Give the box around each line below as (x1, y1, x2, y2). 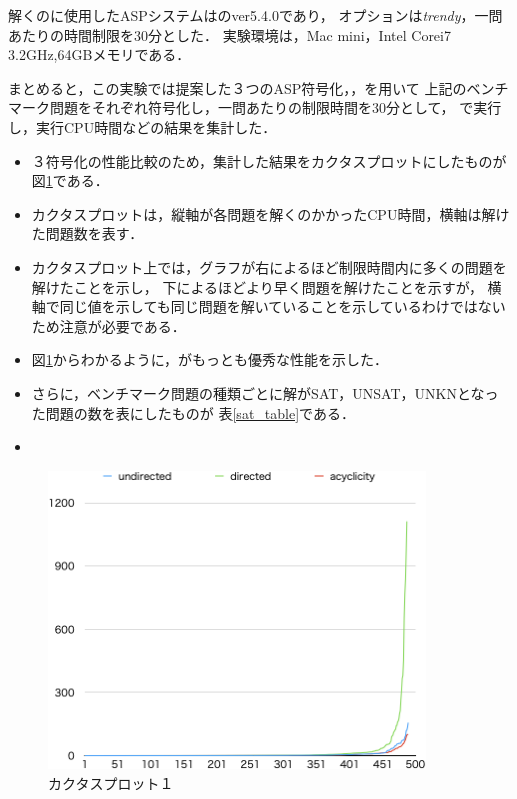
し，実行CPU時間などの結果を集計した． (8, 116, 277, 137)
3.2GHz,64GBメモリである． (8, 44, 191, 65)
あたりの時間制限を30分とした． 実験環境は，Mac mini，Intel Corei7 (8, 24, 451, 45)
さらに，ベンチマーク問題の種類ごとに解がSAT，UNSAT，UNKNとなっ (31, 382, 499, 403)
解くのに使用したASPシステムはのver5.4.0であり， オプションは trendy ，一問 (8, 5, 503, 25)
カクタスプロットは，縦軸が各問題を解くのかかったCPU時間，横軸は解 (31, 203, 496, 224)
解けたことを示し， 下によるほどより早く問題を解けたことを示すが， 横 (31, 276, 502, 297)
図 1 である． (31, 170, 109, 191)
